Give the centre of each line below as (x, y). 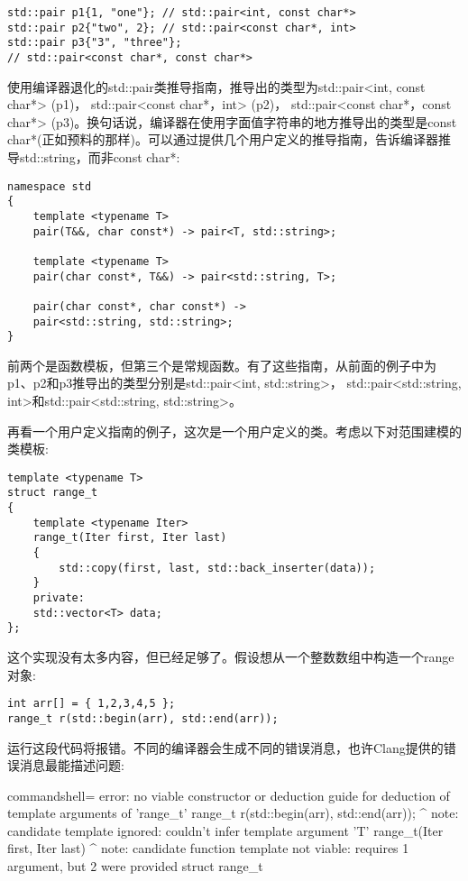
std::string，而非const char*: (100, 157)
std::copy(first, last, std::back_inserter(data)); (217, 568)
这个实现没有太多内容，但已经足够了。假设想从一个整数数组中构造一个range (231, 656)
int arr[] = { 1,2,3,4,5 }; (92, 704)
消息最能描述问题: (72, 765)
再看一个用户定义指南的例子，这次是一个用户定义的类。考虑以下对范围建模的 (234, 431)
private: (59, 598)
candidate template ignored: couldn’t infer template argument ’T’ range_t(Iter (225, 830)
